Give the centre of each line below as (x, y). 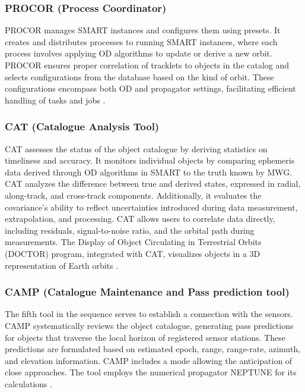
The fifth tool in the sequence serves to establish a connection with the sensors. (149, 314)
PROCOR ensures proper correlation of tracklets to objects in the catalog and (147, 65)
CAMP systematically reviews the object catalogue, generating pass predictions (149, 325)
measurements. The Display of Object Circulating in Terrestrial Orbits (133, 242)
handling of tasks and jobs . (55, 100)
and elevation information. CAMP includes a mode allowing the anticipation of (149, 360)
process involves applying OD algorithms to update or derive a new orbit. (139, 53)
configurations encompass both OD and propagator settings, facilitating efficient (150, 88)
